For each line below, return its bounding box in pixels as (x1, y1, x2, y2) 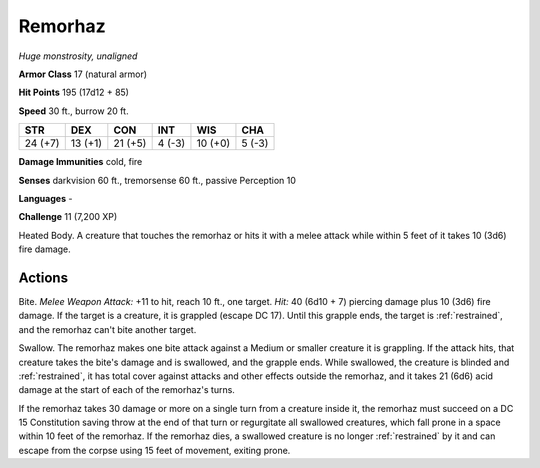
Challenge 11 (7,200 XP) (18, 211, 118, 223)
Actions (18, 269, 69, 286)
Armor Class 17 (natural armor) (18, 68, 148, 80)
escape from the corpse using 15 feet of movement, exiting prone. (18, 444, 291, 456)
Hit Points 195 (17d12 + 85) (18, 86, 130, 99)
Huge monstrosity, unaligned (18, 50, 138, 62)
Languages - (18, 192, 73, 204)
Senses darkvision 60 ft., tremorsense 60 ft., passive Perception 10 (18, 174, 297, 186)
